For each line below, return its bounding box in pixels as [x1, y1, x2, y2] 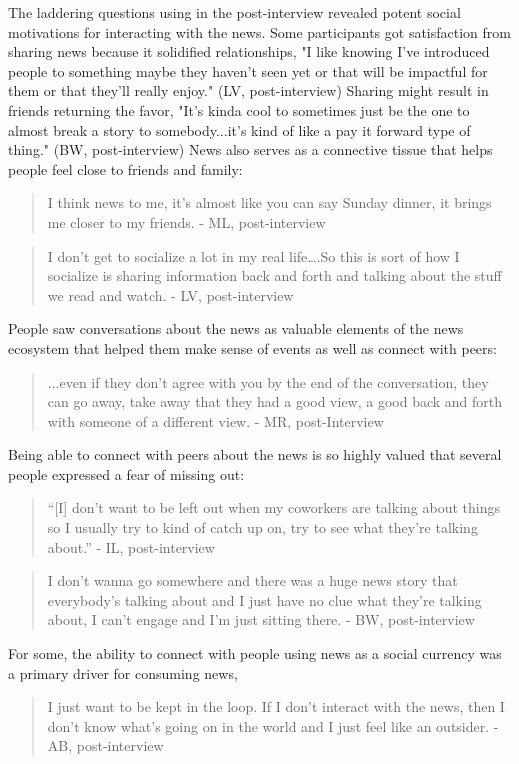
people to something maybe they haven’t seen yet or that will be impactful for [8, 60, 488, 81]
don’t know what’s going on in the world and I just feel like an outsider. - [47, 715, 499, 736]
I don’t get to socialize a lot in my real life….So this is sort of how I [47, 245, 460, 266]
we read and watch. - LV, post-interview [47, 284, 294, 305]
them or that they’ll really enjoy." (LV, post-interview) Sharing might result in [8, 80, 489, 101]
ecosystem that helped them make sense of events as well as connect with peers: [8, 337, 497, 358]
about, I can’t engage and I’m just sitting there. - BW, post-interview [47, 609, 475, 630]
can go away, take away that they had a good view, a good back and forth [47, 391, 503, 412]
